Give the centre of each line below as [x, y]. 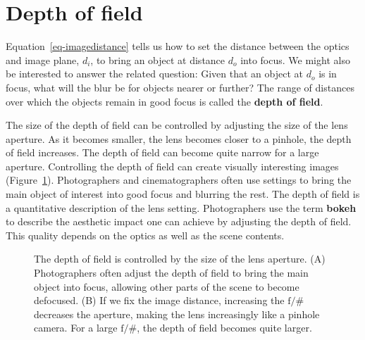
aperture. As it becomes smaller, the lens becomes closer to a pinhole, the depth [179, 138]
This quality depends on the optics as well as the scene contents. [145, 235]
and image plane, [43, 59]
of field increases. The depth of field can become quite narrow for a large [162, 152]
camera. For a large [76, 328]
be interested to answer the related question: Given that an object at [154, 74]
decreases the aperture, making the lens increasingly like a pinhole [177, 314]
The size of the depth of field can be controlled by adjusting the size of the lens [177, 125]
